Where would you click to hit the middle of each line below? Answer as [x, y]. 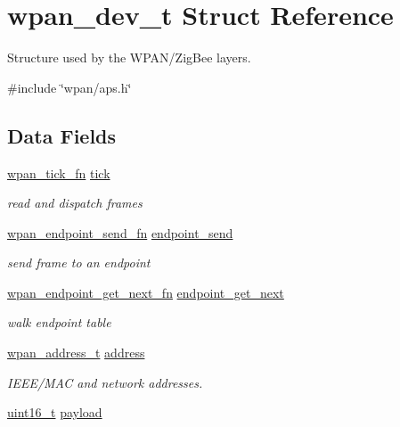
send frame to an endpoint [79, 263]
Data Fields [62, 135]
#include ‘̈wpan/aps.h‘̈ [69, 87]
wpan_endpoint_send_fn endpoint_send [120, 232]
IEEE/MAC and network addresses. [105, 382]
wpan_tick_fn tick [59, 172]
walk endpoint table [59, 322]
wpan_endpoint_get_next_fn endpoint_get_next [146, 292]
